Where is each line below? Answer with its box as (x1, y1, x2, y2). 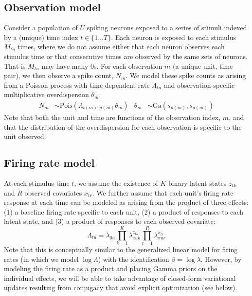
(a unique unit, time (173, 60, 233, 71)
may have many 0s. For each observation (41, 60, 162, 71)
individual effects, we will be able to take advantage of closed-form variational (4, 273, 236, 283)
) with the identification (98, 254, 169, 264)
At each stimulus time (4, 178, 70, 188)
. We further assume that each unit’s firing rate (92, 187, 234, 197)
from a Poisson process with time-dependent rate (4, 79, 150, 90)
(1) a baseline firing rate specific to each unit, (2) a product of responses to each (4, 206, 244, 217)
